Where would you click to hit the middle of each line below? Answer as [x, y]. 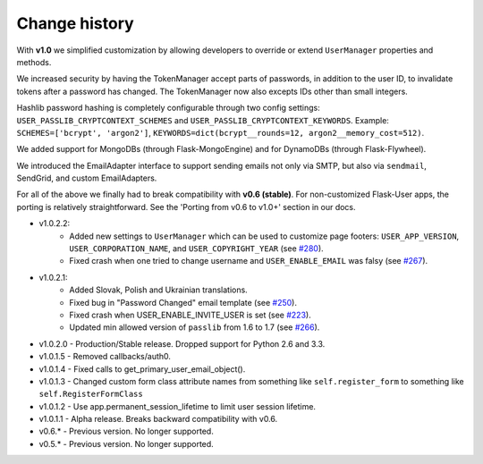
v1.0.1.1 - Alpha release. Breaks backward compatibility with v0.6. [158, 419]
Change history [75, 23]
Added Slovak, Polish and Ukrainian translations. [158, 290]
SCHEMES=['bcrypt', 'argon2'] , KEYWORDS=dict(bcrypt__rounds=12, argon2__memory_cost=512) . [220, 132]
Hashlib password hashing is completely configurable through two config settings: [169, 108]
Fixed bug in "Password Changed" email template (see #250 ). [183, 302]
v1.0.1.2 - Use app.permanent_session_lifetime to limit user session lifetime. [178, 406]
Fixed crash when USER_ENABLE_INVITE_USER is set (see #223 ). [191, 315]
